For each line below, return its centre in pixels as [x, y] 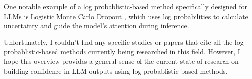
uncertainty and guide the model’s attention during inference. [97, 26]
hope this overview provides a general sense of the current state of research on [121, 61]
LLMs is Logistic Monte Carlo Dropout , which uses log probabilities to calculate [126, 16]
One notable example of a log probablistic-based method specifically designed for [126, 6]
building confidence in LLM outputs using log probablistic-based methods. [116, 70]
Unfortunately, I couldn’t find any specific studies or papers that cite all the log [124, 42]
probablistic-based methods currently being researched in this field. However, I [122, 51]
